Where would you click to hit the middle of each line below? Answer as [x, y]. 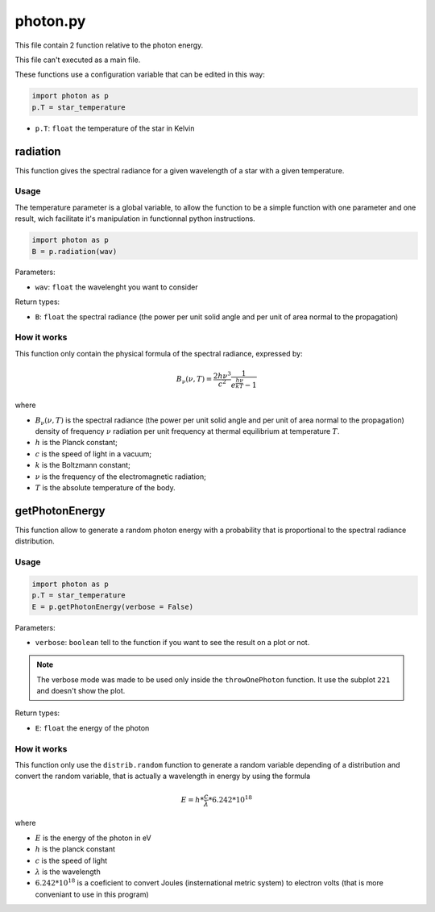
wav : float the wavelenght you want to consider [116, 287]
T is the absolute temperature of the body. [106, 487]
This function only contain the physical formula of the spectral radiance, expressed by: [159, 353]
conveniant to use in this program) [92, 894]
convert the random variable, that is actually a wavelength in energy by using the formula [163, 776]
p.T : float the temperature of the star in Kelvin [115, 128]
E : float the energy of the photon [92, 728]
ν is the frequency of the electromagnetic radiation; [121, 477]
